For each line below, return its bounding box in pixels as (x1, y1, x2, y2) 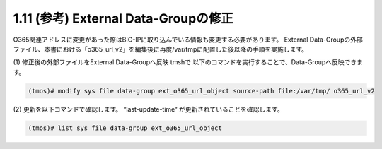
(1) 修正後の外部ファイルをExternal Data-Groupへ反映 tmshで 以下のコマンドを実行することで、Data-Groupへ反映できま (13, 58, 364, 66)
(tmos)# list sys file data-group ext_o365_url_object (28, 124, 222, 132)
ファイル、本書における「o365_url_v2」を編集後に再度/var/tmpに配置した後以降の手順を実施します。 (13, 44, 308, 53)
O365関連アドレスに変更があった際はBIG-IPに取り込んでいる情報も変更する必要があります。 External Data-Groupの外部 (13, 35, 364, 44)
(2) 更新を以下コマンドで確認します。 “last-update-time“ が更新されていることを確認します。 (13, 105, 284, 113)
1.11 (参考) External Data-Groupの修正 (13, 11, 233, 26)
